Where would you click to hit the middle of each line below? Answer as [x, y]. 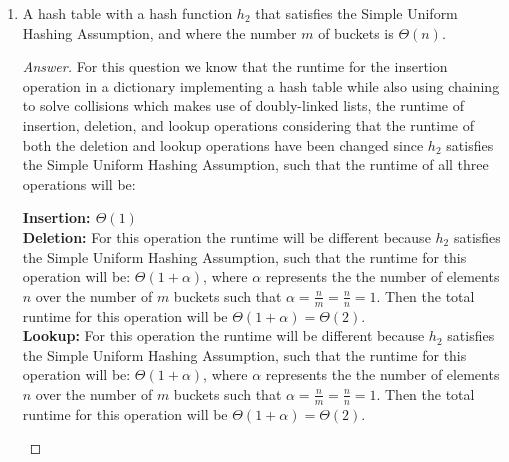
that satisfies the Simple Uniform [356, 13]
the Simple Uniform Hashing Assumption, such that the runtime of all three [255, 164]
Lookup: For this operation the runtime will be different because [223, 335]
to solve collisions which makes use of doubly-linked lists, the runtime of [243, 105]
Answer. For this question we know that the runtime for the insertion [235, 66]
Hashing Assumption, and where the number [159, 32]
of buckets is [356, 32]
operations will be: [79, 183]
